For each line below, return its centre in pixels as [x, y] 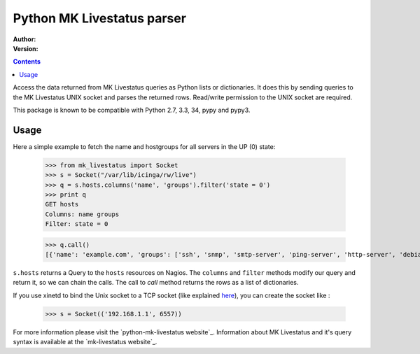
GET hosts [62, 204]
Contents [27, 62]
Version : [26, 48]
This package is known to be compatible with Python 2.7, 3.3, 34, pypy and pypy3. [132, 110]
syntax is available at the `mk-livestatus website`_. [85, 342]
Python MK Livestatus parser [100, 18]
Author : [24, 39]
